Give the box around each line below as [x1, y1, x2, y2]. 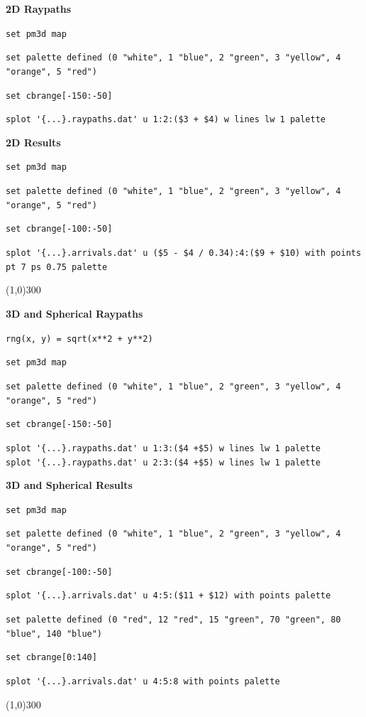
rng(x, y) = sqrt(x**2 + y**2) [6, 333, 153, 344]
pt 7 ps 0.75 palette [6, 262, 108, 272]
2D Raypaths [6, 1, 72, 16]
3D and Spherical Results [6, 478, 133, 492]
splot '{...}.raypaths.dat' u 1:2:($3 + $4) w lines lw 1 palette [6, 114, 326, 125]
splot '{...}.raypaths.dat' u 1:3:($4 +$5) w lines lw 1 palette [6, 443, 321, 453]
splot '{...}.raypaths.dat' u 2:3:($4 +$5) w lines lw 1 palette [6, 457, 321, 468]
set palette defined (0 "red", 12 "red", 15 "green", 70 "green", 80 [6, 615, 341, 625]
